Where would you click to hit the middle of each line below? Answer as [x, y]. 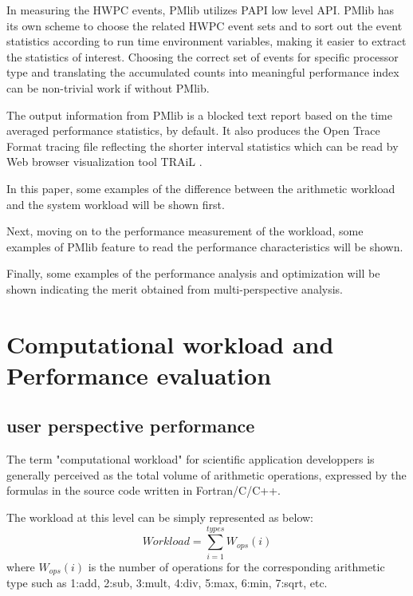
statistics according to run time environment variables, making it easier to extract [206, 41]
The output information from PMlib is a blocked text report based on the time [199, 114]
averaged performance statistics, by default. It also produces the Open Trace [193, 130]
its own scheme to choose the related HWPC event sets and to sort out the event [205, 25]
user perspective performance [131, 426]
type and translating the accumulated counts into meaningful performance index [203, 72]
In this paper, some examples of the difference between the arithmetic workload [201, 188]
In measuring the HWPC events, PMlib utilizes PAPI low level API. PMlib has [201, 10]
